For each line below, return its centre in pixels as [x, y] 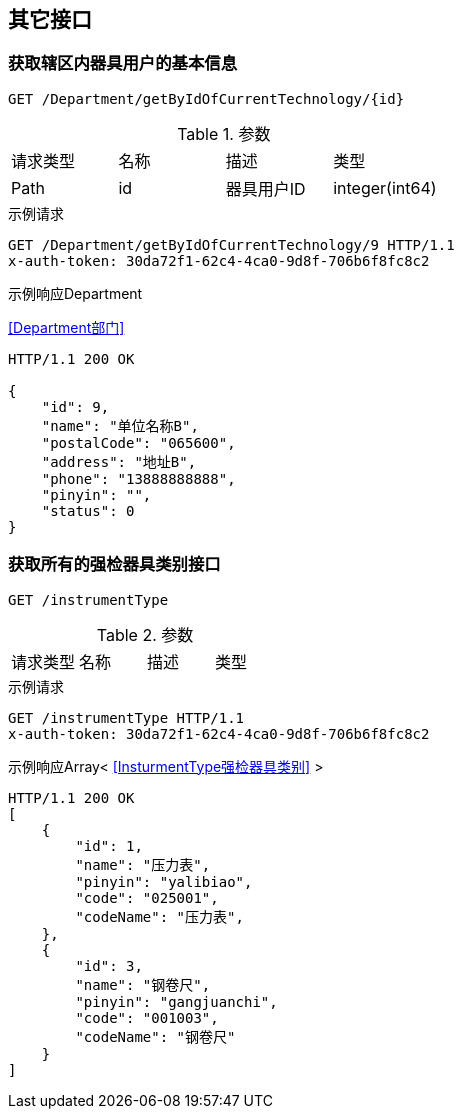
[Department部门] [66, 327]
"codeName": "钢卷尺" [155, 1036]
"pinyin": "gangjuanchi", [176, 1001]
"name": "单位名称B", [120, 425]
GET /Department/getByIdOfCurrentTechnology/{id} [206, 98]
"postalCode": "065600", [138, 442]
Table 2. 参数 [145, 634]
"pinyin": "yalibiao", [164, 881]
